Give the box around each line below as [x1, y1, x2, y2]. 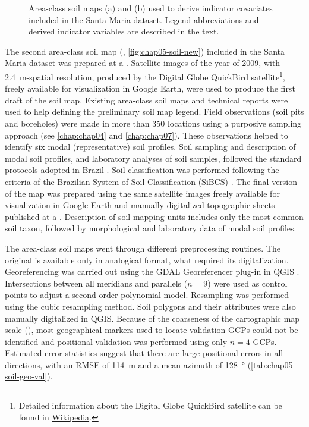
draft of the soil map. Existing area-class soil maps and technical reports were [5, 93, 288, 106]
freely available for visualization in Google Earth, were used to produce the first [5, 82, 295, 95]
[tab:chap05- [251, 358, 296, 371]
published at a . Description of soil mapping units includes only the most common [5, 210, 304, 222]
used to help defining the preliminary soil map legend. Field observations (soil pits [5, 105, 304, 118]
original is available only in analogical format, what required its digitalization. [5, 253, 289, 266]
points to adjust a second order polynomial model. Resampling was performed [5, 288, 289, 301]
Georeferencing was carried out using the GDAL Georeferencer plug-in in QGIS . [5, 265, 299, 278]
